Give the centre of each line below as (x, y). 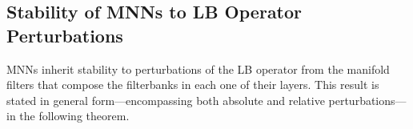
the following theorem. (74, 116)
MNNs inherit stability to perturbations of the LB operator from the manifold (198, 69)
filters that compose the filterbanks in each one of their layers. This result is (193, 85)
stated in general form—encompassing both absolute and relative (166, 100)
